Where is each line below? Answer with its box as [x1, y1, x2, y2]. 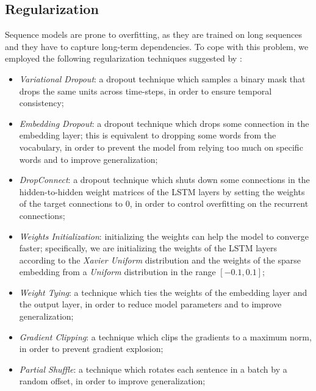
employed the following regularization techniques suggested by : [5, 52, 242, 65]
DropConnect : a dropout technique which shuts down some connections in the [19, 173, 310, 186]
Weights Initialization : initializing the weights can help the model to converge [19, 229, 309, 242]
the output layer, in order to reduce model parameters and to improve [19, 298, 282, 310]
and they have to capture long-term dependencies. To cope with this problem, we [5, 40, 309, 52]
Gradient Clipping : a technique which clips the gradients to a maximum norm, [19, 330, 312, 343]
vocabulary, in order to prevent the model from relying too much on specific [19, 140, 303, 153]
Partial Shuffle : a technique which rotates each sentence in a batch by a [19, 362, 287, 375]
